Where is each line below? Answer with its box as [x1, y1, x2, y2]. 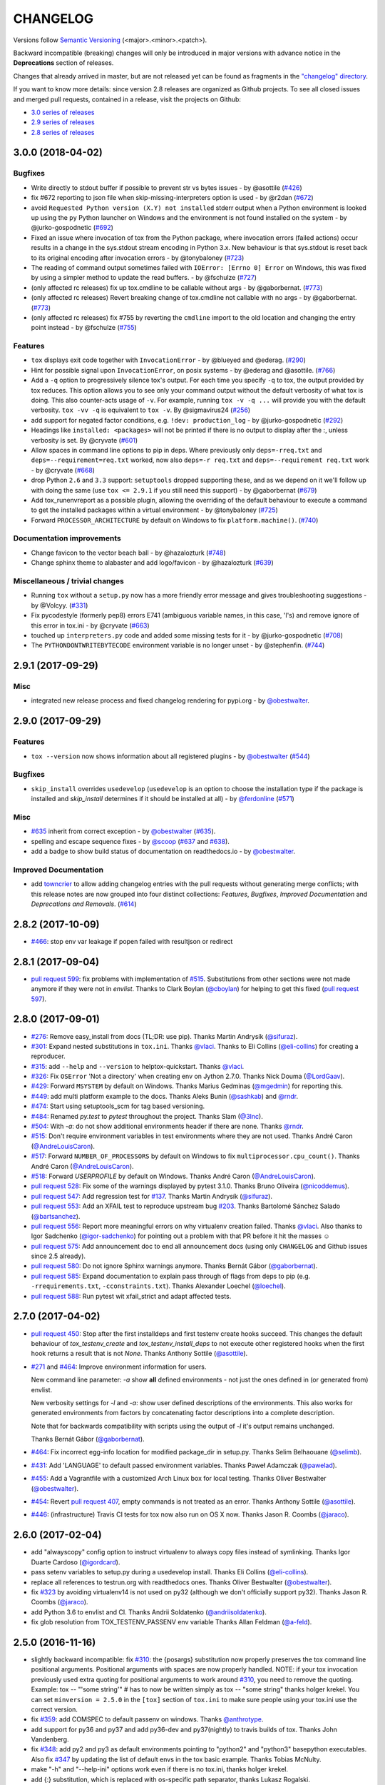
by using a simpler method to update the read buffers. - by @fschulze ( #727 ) [31, 273, 257, 282]
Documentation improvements [13, 533, 121, 543]
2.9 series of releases [31, 118, 96, 126]
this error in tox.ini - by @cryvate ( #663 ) [31, 621, 150, 630]
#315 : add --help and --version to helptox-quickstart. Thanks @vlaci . [31, 1062, 245, 1070]
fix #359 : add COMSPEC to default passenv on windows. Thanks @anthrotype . [31, 1715, 264, 1724]
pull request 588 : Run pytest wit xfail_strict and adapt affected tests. [31, 1292, 232, 1300]
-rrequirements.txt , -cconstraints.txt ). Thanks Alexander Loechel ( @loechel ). [31, 1282, 286, 1290]
